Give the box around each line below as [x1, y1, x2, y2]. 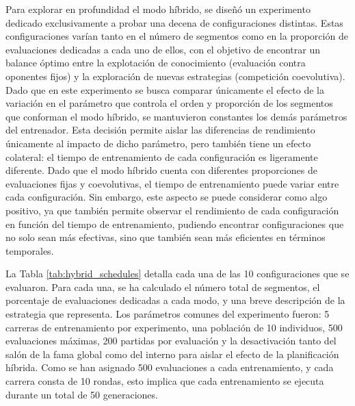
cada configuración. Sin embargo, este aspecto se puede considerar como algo [5, 190, 328, 204]
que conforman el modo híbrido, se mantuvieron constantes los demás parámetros [5, 109, 347, 123]
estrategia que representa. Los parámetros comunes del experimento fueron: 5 [5, 307, 330, 321]
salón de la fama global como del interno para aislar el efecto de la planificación [5, 346, 339, 361]
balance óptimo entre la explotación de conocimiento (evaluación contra [5, 55, 306, 70]
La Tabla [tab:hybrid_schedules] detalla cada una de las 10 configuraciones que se [5, 266, 350, 281]
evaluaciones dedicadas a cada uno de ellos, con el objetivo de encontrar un [5, 42, 320, 56]
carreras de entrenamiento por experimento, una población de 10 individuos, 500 [5, 320, 343, 334]
